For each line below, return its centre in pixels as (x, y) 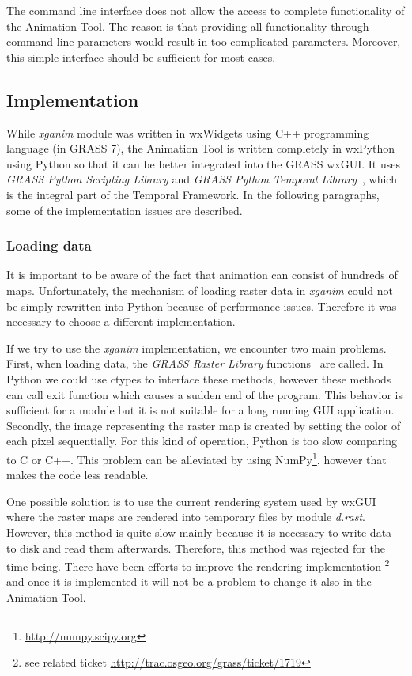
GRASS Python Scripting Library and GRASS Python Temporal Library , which (202, 179)
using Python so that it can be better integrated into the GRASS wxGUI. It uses (203, 163)
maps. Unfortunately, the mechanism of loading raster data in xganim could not (200, 290)
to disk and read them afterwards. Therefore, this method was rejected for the (196, 548)
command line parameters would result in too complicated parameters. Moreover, (204, 42)
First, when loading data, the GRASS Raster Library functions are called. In (195, 363)
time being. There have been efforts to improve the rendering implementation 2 (198, 565)
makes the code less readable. (77, 475)
